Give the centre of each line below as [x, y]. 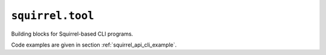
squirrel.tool [53, 16]
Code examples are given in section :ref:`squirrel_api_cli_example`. [94, 45]
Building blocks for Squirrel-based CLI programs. [72, 34]
